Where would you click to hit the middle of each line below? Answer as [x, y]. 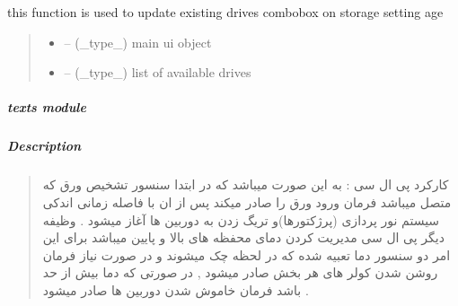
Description [44, 146]
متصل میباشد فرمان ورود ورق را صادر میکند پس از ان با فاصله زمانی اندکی [247, 201]
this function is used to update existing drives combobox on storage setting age [225, 12]
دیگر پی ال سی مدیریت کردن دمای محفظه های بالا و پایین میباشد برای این [243, 237]
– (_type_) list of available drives [158, 72]
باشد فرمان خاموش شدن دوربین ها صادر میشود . [176, 289]
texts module [47, 107]
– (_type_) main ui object [138, 42]
